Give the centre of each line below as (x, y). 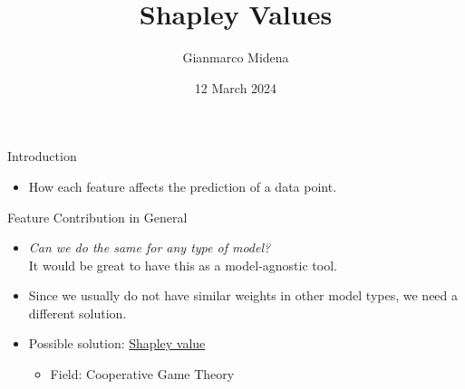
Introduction (42, 156)
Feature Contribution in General (97, 217)
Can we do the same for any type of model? (150, 247)
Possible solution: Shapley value (117, 343)
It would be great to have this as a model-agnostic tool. (183, 265)
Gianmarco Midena (236, 57)
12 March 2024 (236, 87)
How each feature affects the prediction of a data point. (183, 186)
